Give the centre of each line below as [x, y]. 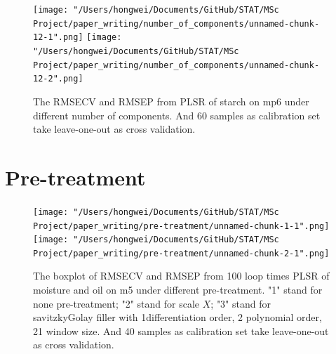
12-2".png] [58, 79]
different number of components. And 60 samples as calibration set [177, 115]
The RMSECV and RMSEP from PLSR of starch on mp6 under [171, 101]
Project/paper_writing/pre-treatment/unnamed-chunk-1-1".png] [181, 226]
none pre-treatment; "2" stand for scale [116, 303]
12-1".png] [58, 38]
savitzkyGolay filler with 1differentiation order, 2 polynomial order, [177, 317]
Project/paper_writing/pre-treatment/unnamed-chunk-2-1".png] [181, 253]
